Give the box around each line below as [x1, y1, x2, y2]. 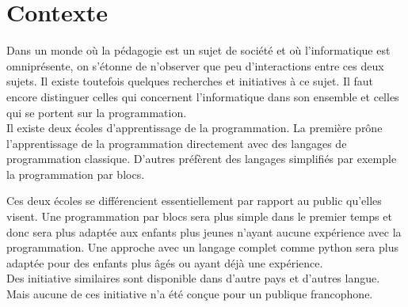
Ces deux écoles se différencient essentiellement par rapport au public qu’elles [6, 192, 382, 209]
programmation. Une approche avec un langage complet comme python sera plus [6, 239, 398, 256]
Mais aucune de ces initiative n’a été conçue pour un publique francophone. [6, 286, 373, 302]
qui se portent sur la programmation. [6, 104, 187, 120]
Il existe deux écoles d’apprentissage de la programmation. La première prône [6, 119, 383, 136]
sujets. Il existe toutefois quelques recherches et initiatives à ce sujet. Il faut [6, 73, 374, 89]
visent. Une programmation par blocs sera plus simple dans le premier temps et [6, 208, 392, 225]
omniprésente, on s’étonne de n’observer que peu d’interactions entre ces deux [6, 57, 384, 74]
